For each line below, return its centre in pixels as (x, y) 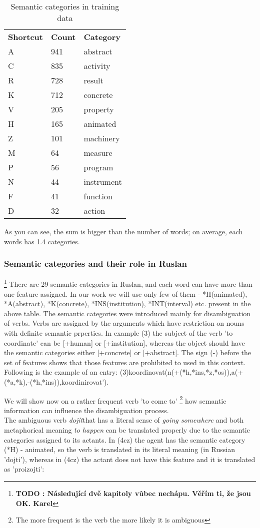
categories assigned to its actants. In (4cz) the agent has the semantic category (125, 439)
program (98, 167)
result (93, 80)
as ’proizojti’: (24, 469)
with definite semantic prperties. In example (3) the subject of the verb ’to (118, 333)
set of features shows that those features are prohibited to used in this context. (125, 362)
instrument (103, 182)
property (99, 109)
